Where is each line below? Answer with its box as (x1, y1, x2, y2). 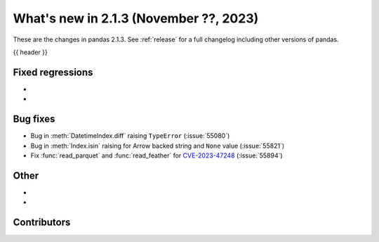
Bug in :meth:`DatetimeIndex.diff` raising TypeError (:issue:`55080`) (30, 132, 230, 140)
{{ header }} (13, 48, 48, 56)
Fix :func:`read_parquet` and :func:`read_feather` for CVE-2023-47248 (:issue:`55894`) (30, 151, 284, 160)
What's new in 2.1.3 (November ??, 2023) (13, 11, 259, 26)
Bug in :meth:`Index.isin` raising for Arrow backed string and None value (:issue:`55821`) (30, 141, 284, 150)
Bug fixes (13, 113, 55, 125)
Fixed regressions (13, 66, 93, 78)
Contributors (13, 217, 71, 229)
